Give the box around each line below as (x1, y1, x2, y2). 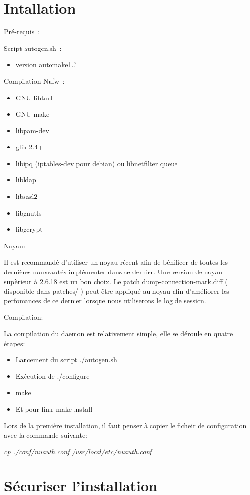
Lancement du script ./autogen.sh (15, 354, 117, 365)
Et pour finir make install (15, 403, 93, 414)
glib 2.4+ (15, 142, 43, 152)
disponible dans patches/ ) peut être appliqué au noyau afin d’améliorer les (4, 286, 229, 296)
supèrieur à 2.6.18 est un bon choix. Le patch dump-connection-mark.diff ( (4, 276, 228, 286)
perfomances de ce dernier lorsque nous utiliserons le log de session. (4, 295, 206, 305)
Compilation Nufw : (4, 75, 65, 86)
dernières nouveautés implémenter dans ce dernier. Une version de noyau (4, 267, 223, 277)
